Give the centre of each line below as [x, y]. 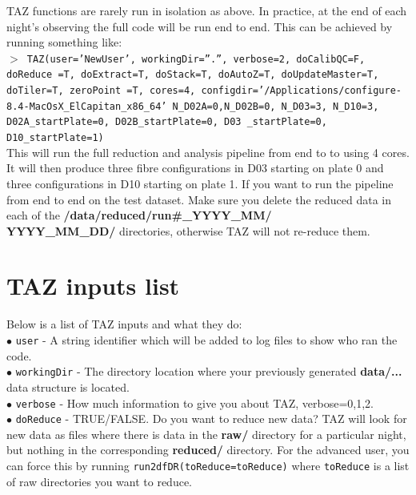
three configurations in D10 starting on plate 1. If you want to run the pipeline [200, 183]
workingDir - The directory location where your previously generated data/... [209, 371]
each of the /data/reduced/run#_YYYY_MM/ [139, 215]
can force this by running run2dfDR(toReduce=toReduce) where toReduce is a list [208, 465]
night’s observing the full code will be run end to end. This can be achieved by [200, 26]
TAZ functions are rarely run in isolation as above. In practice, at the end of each [207, 10]
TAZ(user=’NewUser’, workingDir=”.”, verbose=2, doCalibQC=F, [196, 59]
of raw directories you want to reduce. [99, 481]
